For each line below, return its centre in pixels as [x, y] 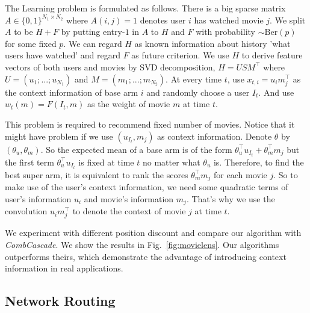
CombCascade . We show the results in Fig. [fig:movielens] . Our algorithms [142, 244]
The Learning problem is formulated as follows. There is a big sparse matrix [145, 8]
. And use [276, 92]
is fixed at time [106, 162]
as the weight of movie [129, 104]
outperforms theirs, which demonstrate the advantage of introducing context [146, 256]
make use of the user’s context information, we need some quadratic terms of [147, 187]
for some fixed [31, 43]
